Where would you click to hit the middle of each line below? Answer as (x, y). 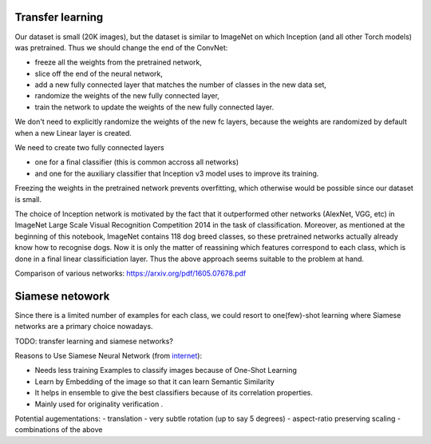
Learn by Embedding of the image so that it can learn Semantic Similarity (154, 381)
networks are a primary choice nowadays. (84, 327)
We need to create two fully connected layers (89, 148)
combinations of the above (59, 430)
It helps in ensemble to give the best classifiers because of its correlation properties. (174, 393)
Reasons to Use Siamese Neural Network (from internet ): (109, 356)
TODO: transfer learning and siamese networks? (94, 341)
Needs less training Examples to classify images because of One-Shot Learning (166, 371)
